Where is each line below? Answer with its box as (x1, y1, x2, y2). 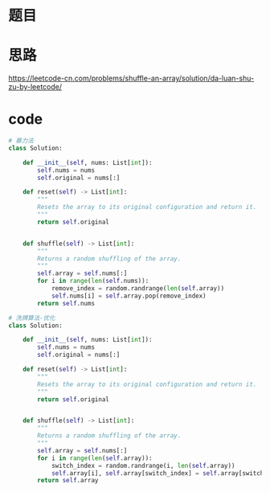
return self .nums (37, 299, 95, 307)
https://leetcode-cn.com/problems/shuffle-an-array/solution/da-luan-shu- (8, 73, 255, 84)
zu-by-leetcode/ (8, 82, 63, 92)
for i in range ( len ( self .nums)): (37, 277, 149, 285)
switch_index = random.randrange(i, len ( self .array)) (51, 461, 235, 469)
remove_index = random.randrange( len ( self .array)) (51, 285, 225, 293)
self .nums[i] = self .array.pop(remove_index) (51, 292, 207, 300)
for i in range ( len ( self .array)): (37, 454, 153, 462)
